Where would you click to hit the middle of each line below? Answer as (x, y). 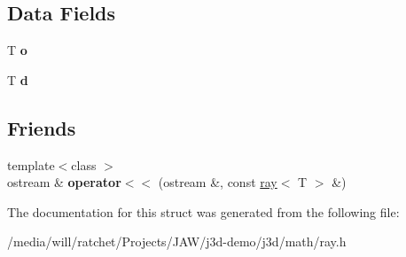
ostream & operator (64, 182)
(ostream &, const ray (218, 182)
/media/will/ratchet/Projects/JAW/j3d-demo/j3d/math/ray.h (177, 241)
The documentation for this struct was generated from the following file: (203, 211)
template (31, 164)
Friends (42, 127)
